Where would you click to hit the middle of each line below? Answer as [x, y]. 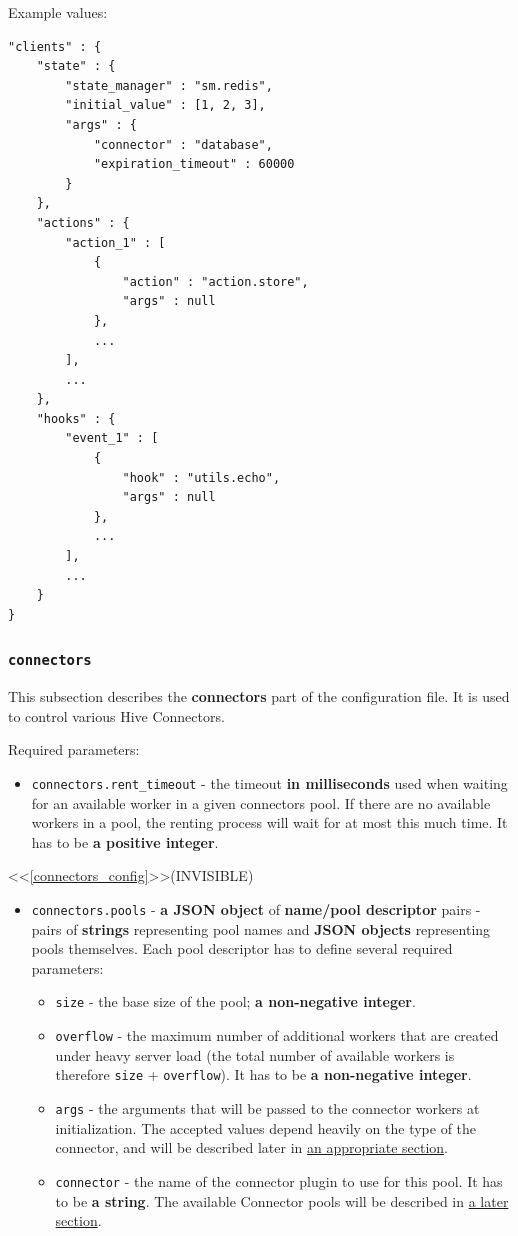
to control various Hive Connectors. [116, 715]
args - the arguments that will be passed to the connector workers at [267, 1108]
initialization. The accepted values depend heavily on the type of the [266, 1127]
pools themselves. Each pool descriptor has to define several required [242, 948]
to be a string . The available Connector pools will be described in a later [282, 1200]
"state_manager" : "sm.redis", [169, 85]
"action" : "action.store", [215, 281]
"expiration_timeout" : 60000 [194, 164]
